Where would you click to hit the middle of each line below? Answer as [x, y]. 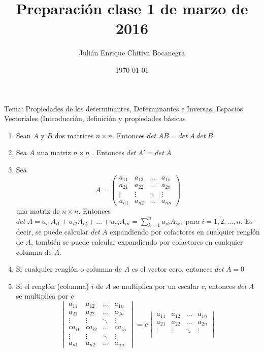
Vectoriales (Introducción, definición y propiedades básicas [95, 118]
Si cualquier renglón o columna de [69, 269]
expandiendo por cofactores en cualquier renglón [185, 232]
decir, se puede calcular [52, 232]
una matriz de [38, 211]
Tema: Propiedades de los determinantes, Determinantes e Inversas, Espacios [124, 108]
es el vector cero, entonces [172, 269]
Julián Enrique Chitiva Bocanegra [132, 53]
